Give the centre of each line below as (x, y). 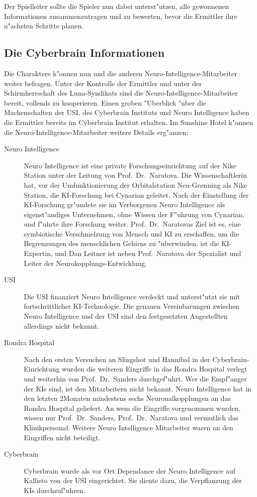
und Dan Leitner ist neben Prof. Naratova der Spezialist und (148, 253)
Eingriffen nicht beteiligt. (62, 437)
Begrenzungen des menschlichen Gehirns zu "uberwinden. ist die (122, 243)
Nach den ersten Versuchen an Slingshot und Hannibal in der (117, 359)
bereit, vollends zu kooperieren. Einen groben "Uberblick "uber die (105, 102)
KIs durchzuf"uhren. (55, 490)
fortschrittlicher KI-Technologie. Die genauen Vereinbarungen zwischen (132, 306)
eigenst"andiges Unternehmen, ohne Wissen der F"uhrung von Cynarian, (134, 214)
